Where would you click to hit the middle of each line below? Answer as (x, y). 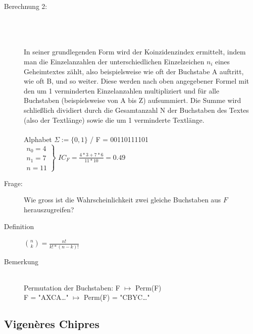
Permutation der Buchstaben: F (72, 287)
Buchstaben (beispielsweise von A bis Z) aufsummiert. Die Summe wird (132, 100)
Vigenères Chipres (52, 324)
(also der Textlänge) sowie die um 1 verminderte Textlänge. (114, 119)
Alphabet (38, 139)
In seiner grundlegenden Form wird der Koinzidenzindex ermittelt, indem (135, 52)
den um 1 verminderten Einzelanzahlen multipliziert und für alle (122, 90)
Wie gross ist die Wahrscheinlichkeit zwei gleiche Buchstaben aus (123, 200)
